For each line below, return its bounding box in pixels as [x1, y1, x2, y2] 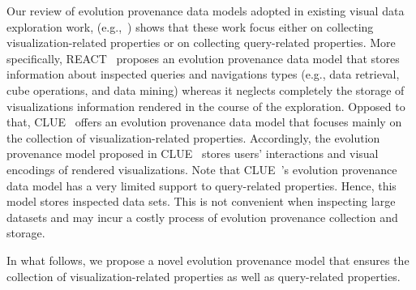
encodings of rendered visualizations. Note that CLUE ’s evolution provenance [6, 160, 397, 177]
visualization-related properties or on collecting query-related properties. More [6, 34, 396, 51]
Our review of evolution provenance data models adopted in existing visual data [6, 2, 405, 19]
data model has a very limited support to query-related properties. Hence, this [6, 177, 397, 194]
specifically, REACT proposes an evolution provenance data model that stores [6, 49, 400, 66]
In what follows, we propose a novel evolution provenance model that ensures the [6, 251, 410, 268]
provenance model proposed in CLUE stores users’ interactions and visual [6, 145, 379, 162]
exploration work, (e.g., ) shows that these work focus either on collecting [6, 18, 374, 35]
